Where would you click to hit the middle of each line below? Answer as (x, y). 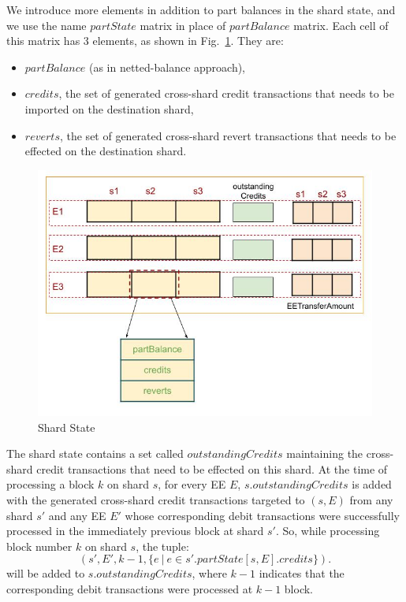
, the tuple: (162, 546)
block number (39, 546)
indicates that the (302, 573)
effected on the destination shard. (106, 151)
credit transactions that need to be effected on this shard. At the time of (212, 468)
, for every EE (192, 484)
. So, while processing (328, 531)
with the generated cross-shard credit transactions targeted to (156, 499)
